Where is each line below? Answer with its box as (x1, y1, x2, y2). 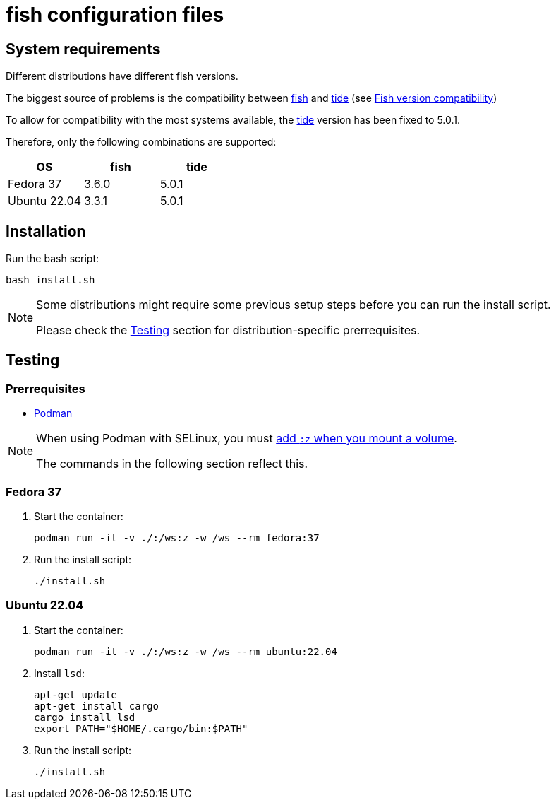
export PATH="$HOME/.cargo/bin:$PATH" (34, 722, 248, 734)
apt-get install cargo (34, 700, 159, 712)
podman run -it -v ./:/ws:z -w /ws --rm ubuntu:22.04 (34, 645, 337, 657)
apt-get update (34, 688, 118, 700)
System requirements (6, 40, 161, 58)
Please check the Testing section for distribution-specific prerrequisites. (36, 323, 421, 338)
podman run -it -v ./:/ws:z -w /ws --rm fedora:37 (34, 531, 320, 543)
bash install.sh (6, 274, 95, 286)
